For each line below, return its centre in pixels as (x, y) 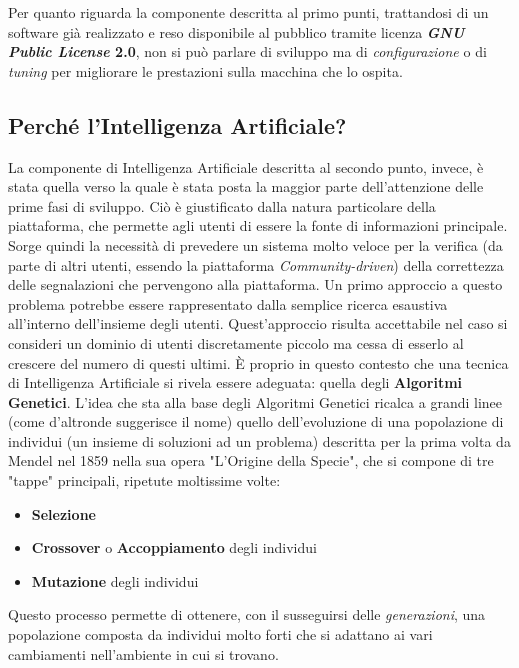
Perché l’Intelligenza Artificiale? (177, 124)
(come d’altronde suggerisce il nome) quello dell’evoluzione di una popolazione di (256, 421)
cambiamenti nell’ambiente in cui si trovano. (143, 653)
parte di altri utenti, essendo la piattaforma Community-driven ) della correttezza (256, 264)
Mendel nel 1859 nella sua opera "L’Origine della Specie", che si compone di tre (251, 460)
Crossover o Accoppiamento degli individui (174, 547)
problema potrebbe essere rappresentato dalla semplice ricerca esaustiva (228, 303)
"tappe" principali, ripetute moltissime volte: (144, 480)
